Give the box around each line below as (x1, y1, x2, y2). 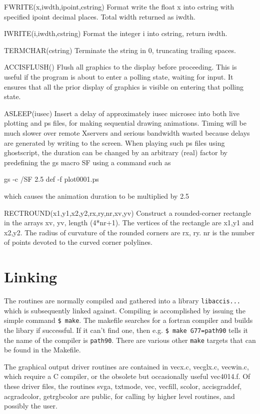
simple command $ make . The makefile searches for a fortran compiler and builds (4, 315, 253, 325)
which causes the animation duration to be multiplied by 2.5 (4, 190, 189, 201)
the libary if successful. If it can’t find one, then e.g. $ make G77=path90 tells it (4, 324, 248, 335)
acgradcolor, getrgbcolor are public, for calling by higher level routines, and (4, 390, 235, 401)
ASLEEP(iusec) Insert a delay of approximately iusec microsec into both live (4, 108, 239, 118)
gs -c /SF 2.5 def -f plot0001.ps (4, 174, 99, 184)
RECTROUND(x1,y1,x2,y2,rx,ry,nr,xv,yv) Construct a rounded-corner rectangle (4, 207, 251, 218)
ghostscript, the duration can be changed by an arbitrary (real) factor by (4, 147, 227, 158)
